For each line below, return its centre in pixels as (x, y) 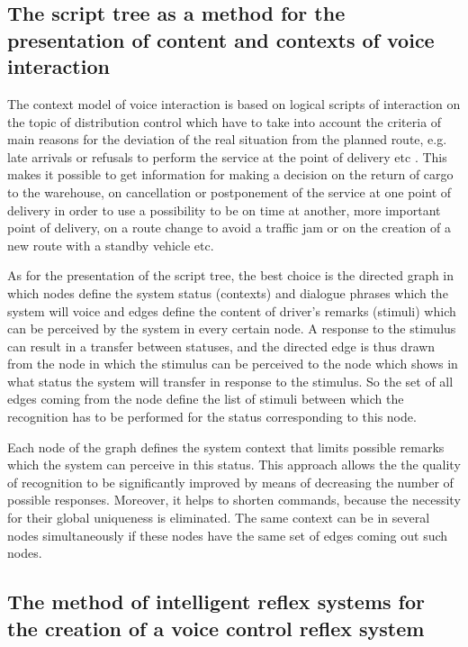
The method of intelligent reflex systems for (216, 601)
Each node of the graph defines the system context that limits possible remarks (226, 447)
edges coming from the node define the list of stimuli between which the (206, 399)
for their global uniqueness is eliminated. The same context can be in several (219, 518)
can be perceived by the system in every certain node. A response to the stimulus (232, 328)
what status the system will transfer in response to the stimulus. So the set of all (230, 381)
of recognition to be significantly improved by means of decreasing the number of (230, 482)
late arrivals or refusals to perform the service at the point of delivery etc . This (227, 156)
